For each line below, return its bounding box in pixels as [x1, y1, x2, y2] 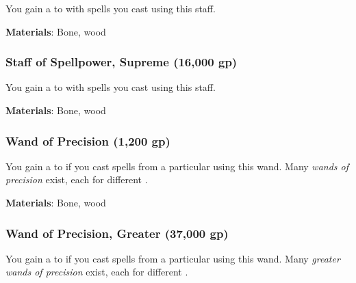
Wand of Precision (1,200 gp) [5, 132, 170, 149]
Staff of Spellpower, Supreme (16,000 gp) [5, 53, 238, 70]
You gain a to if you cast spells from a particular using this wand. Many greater [5, 251, 340, 265]
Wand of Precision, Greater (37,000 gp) [5, 224, 229, 241]
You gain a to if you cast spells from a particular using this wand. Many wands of [5, 159, 349, 173]
